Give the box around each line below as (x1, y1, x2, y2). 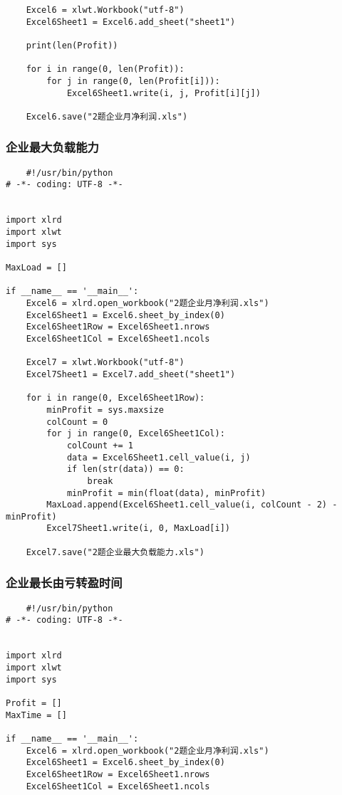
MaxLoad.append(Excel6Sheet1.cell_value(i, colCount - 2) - (46, 500, 338, 510)
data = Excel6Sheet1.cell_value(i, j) (66, 452, 251, 463)
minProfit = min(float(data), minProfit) (66, 488, 266, 498)
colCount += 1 (66, 440, 133, 451)
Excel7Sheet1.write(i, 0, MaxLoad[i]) (46, 523, 230, 534)
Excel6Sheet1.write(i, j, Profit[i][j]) (66, 88, 261, 98)
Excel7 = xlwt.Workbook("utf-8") (26, 357, 185, 368)
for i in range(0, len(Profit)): (26, 64, 185, 75)
